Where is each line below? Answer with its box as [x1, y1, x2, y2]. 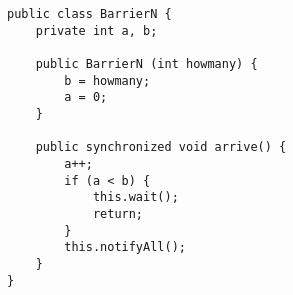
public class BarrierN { [7, 7, 172, 22]
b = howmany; [64, 73, 151, 88]
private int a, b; [35, 23, 158, 38]
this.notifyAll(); [64, 240, 186, 255]
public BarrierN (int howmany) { [35, 57, 258, 72]
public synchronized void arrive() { [35, 140, 287, 155]
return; [92, 207, 144, 222]
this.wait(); [92, 190, 179, 205]
